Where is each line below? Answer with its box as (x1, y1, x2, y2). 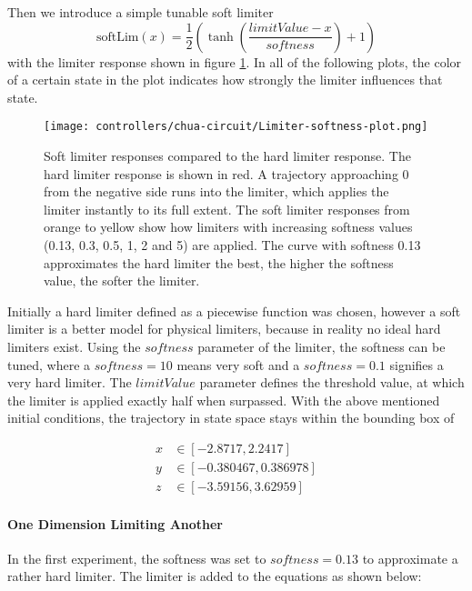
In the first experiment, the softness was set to (7, 548, 266, 567)
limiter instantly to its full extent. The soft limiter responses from (44, 199, 410, 218)
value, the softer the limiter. (44, 271, 200, 290)
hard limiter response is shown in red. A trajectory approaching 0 (44, 164, 409, 183)
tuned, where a (7, 355, 91, 374)
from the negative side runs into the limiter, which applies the (44, 182, 389, 201)
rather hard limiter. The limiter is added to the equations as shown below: (7, 566, 422, 586)
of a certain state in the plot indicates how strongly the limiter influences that (7, 70, 443, 89)
